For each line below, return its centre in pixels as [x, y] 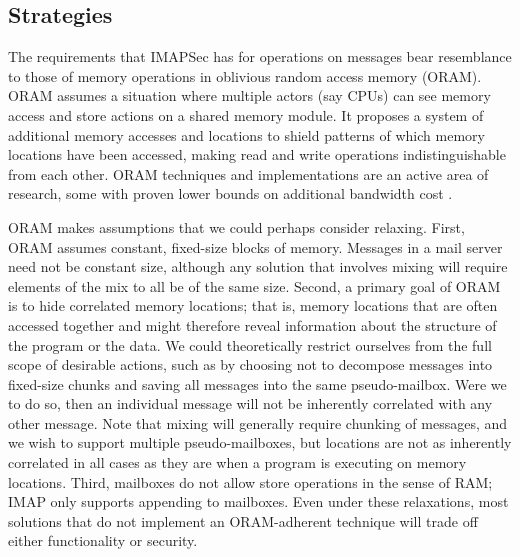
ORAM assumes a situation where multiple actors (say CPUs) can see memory [249, 95]
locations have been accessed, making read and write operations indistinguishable [257, 154]
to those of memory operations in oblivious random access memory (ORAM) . [245, 75]
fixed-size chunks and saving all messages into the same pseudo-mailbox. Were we [257, 383]
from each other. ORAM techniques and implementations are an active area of [248, 173]
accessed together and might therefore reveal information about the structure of [252, 324]
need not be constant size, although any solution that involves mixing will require [258, 266]
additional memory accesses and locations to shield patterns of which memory [246, 134]
